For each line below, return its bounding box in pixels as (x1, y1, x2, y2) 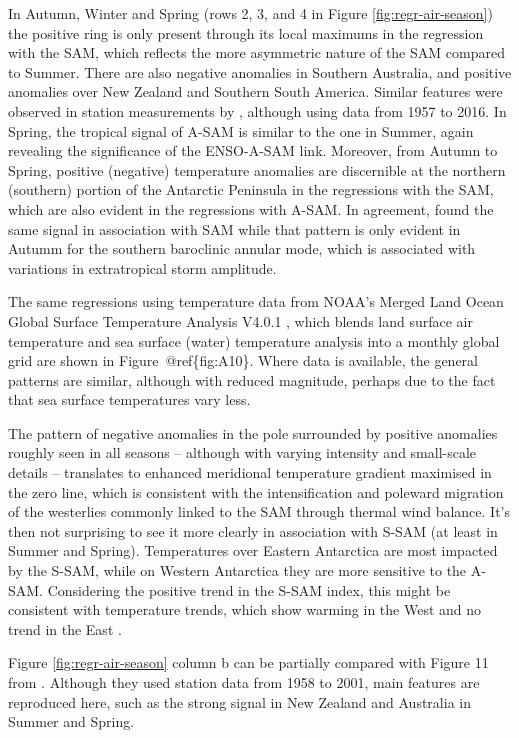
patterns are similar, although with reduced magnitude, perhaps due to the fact (8, 369, 496, 390)
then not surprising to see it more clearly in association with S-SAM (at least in (8, 520, 498, 541)
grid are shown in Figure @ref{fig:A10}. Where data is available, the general (8, 350, 478, 371)
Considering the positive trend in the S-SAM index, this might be (47, 579, 451, 600)
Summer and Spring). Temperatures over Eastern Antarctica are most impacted (8, 540, 498, 561)
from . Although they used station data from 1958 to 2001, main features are (8, 672, 480, 692)
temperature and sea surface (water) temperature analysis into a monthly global (8, 330, 500, 351)
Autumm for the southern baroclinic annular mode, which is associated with (8, 238, 476, 259)
